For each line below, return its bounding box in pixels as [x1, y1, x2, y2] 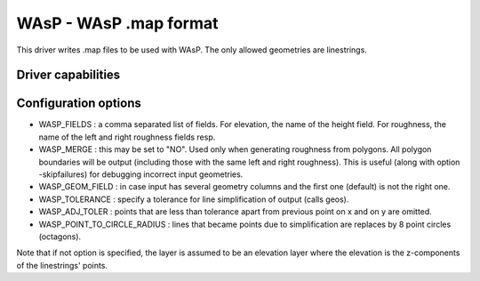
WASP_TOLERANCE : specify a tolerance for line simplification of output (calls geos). [38, 194, 349, 205]
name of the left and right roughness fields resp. [38, 132, 216, 142]
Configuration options [16, 96, 142, 111]
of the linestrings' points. [16, 260, 108, 270]
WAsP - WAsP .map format [16, 13, 219, 33]
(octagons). [38, 231, 82, 242]
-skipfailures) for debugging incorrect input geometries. [38, 169, 244, 180]
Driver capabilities [16, 68, 121, 83]
